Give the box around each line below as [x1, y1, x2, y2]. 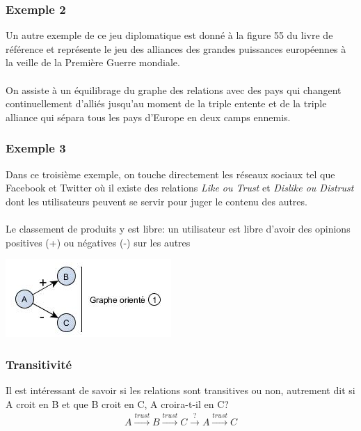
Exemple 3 [6, 139, 66, 157]
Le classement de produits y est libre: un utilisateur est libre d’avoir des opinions [6, 221, 351, 235]
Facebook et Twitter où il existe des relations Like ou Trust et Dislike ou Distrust [6, 180, 354, 195]
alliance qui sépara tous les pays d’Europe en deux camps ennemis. [6, 109, 291, 124]
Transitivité [6, 355, 72, 373]
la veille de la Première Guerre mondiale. [6, 55, 180, 70]
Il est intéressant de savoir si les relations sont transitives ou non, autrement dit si [6, 382, 355, 397]
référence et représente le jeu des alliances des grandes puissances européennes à [6, 41, 346, 56]
